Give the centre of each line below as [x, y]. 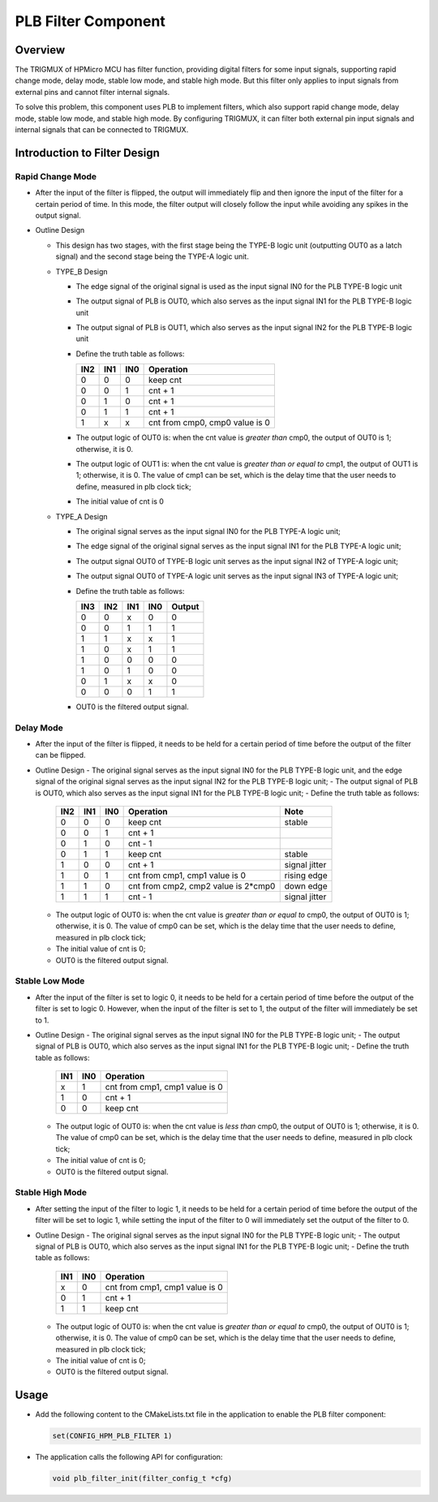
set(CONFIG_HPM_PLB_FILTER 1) [112, 1436]
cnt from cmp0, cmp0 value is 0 [209, 423]
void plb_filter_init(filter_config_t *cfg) [142, 1478]
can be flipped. [60, 755]
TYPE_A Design [82, 516]
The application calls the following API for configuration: [129, 1457]
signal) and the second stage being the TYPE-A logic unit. [152, 256]
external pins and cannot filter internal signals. [92, 92]
